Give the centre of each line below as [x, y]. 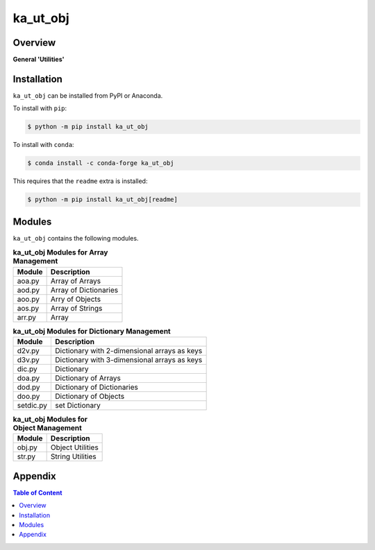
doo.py [28, 396]
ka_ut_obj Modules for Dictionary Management [92, 331]
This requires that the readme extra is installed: [80, 181]
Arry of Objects [75, 299]
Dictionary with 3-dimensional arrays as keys [128, 359]
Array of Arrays [75, 281]
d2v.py [28, 350]
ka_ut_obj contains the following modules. [76, 238]
